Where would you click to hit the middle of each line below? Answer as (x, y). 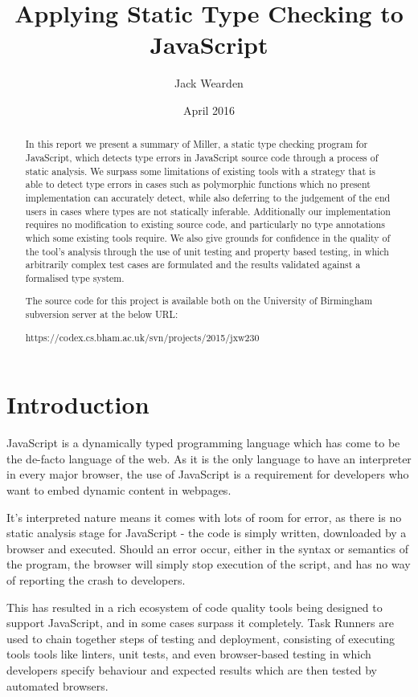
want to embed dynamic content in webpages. (119, 489)
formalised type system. (75, 277)
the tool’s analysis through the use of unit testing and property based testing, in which (207, 251)
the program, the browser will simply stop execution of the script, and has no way (209, 564)
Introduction (78, 404)
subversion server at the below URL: (102, 314)
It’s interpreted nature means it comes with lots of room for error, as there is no (204, 517)
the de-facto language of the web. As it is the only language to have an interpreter (209, 458)
